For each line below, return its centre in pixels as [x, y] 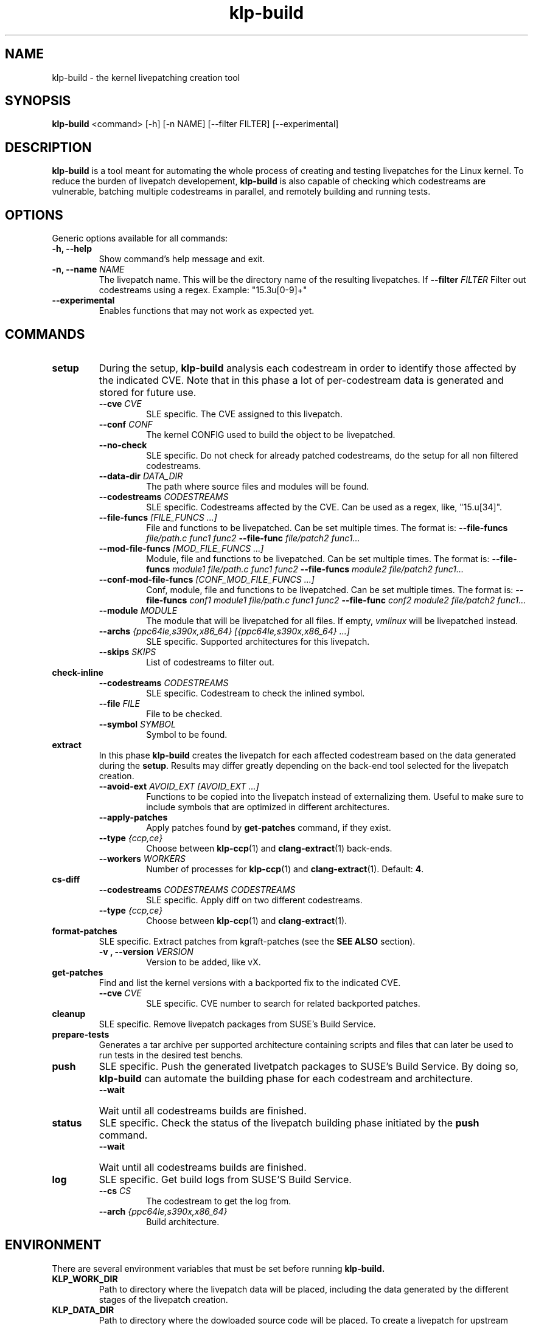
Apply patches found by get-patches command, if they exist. [269, 827]
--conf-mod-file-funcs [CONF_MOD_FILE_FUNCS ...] [207, 579]
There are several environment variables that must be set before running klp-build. [218, 1268]
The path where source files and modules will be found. [258, 486]
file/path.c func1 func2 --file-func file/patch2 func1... [253, 538]
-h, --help [72, 249]
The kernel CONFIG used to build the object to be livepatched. [271, 434]
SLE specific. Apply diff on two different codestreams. [254, 900]
